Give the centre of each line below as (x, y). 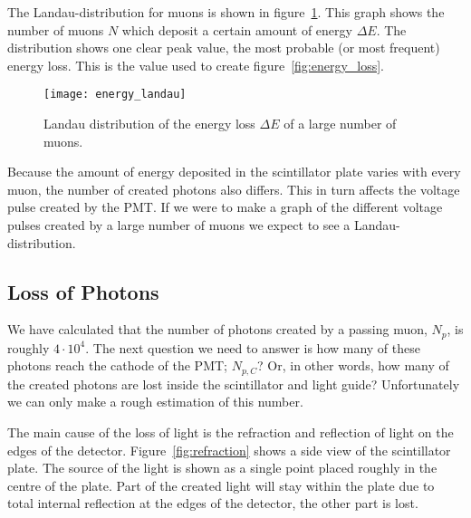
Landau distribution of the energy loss (149, 124)
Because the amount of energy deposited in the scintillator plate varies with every (234, 172)
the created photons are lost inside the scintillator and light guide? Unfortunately (234, 384)
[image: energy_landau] (115, 95)
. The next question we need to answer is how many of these (253, 347)
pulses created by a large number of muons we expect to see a (179, 225)
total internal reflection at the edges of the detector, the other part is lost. (213, 503)
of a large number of (340, 124)
